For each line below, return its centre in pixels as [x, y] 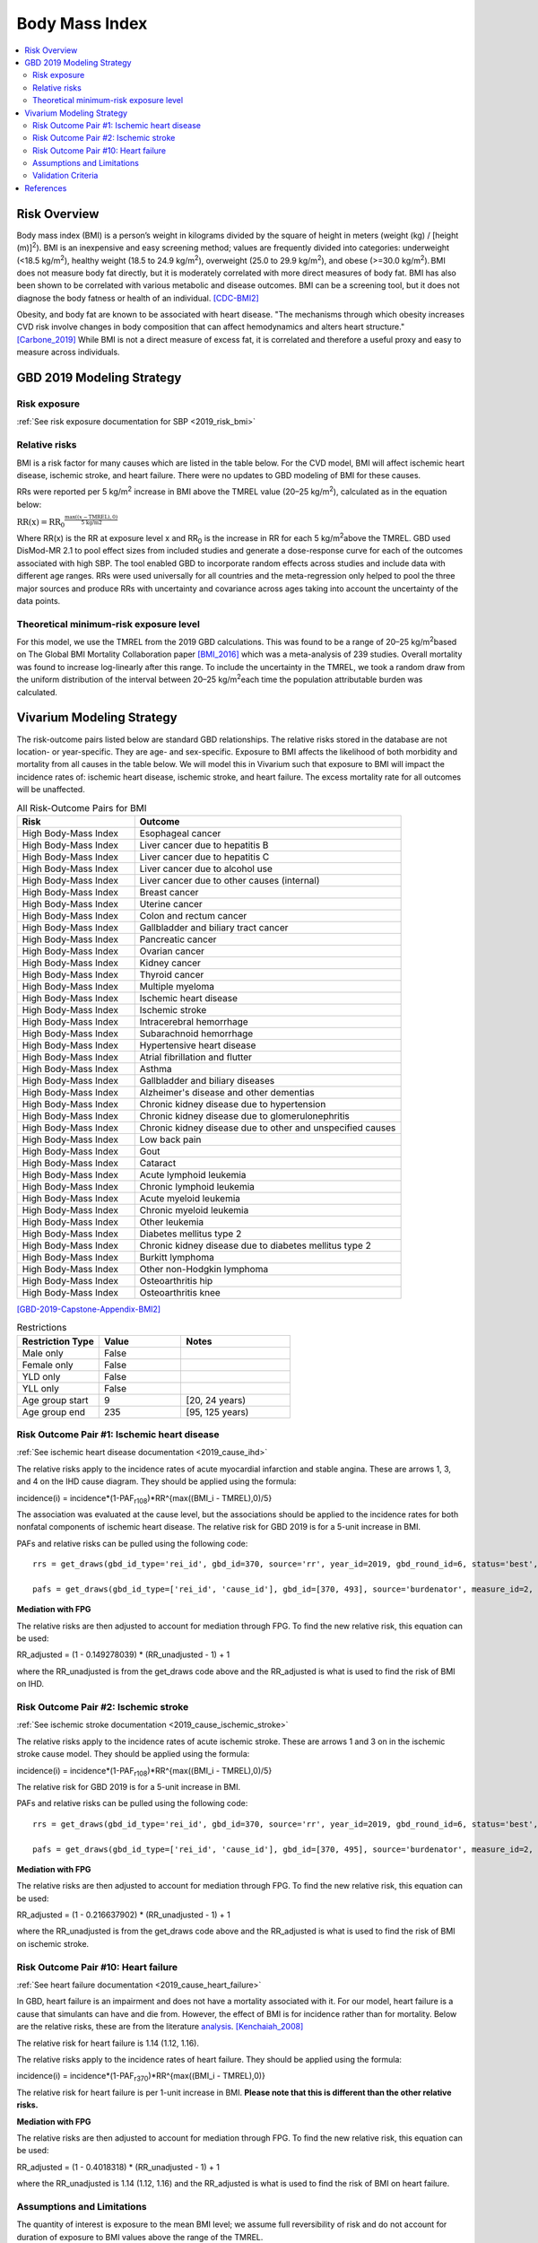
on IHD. [30, 1684]
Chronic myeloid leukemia [194, 1209]
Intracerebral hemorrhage [194, 1021]
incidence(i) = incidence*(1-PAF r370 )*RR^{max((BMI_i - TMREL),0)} [141, 2077]
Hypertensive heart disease [198, 1045]
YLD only [41, 1376]
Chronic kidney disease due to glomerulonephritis [244, 1115]
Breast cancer [169, 892]
